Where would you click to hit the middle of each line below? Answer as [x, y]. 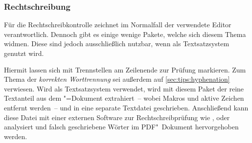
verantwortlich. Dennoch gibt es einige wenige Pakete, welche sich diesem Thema [125, 34]
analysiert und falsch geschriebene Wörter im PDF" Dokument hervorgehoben [121, 127]
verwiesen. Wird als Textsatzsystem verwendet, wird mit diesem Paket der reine [124, 88]
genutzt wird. [24, 53]
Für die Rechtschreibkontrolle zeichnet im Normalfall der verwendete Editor [118, 25]
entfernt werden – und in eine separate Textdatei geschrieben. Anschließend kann [126, 107]
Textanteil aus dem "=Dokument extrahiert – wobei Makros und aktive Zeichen [124, 98]
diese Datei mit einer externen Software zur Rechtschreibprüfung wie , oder [117, 117]
